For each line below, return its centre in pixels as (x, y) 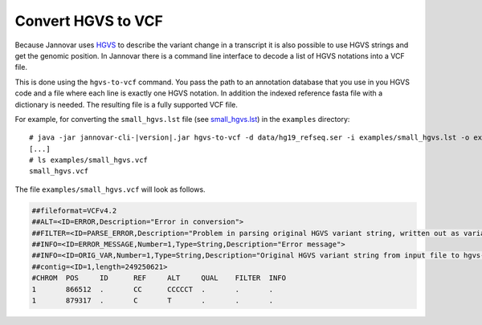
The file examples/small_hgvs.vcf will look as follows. (110, 189)
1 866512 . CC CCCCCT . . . (153, 289)
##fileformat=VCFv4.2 (74, 210)
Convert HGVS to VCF (89, 21)
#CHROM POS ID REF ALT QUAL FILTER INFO (159, 278)
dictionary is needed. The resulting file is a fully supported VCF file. (127, 104)
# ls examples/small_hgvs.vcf (89, 160)
